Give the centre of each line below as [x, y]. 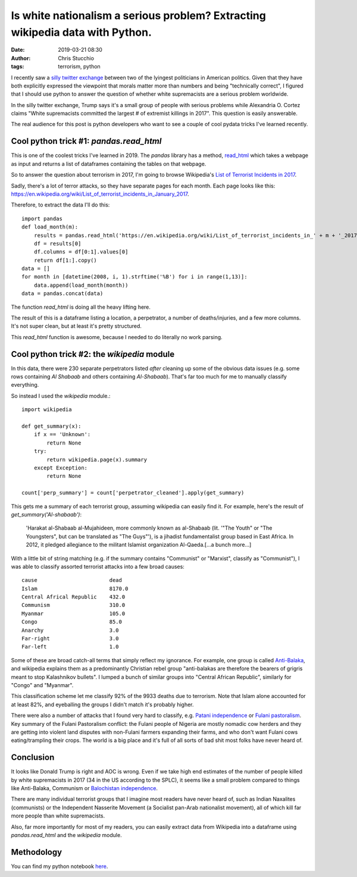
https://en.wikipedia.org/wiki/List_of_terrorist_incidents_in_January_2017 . [100, 194]
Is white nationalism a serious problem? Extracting [138, 15]
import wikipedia [47, 410]
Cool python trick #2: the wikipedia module [93, 354]
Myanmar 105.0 [73, 613]
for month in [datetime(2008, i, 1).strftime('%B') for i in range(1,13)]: [134, 277]
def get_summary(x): [51, 426]
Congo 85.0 [72, 622]
